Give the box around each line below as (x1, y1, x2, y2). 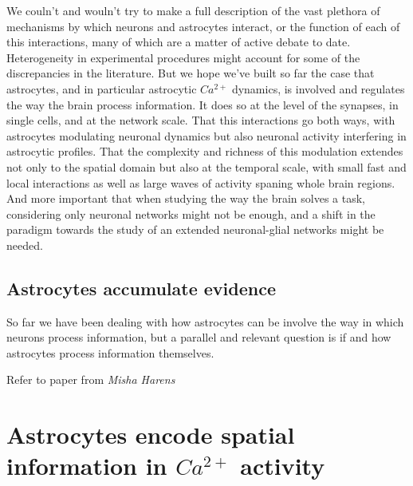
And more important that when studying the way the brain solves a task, (6, 190, 365, 207)
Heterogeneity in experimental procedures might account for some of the (6, 49, 360, 65)
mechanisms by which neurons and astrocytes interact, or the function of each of (6, 18, 400, 34)
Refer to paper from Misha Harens (6, 371, 175, 388)
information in (6, 449, 167, 482)
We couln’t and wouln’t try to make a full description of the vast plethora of (6, 2, 380, 18)
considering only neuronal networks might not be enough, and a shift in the (6, 205, 376, 222)
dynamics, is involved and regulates (231, 80, 405, 97)
